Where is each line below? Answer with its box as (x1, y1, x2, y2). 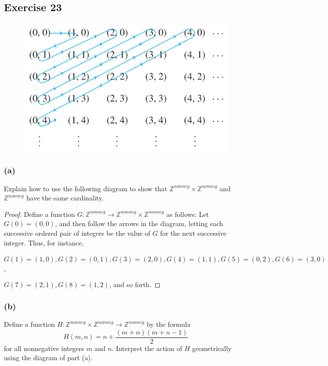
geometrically (192, 343, 232, 353)
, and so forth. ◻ (109, 279, 161, 290)
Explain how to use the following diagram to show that (4, 183, 167, 193)
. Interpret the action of (112, 343, 182, 353)
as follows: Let (166, 209, 209, 219)
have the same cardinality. (26, 193, 104, 203)
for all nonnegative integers (4, 343, 84, 353)
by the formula (147, 319, 191, 329)
